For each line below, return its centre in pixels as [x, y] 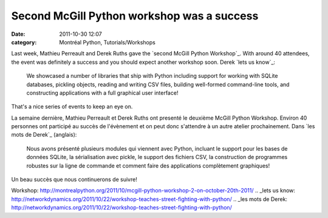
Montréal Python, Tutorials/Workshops [108, 42]
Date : [18, 34]
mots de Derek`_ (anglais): [44, 135]
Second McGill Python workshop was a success [135, 16]
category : [24, 42]
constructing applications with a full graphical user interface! [102, 93]
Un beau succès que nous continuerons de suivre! [74, 180]
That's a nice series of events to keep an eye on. [72, 107]
